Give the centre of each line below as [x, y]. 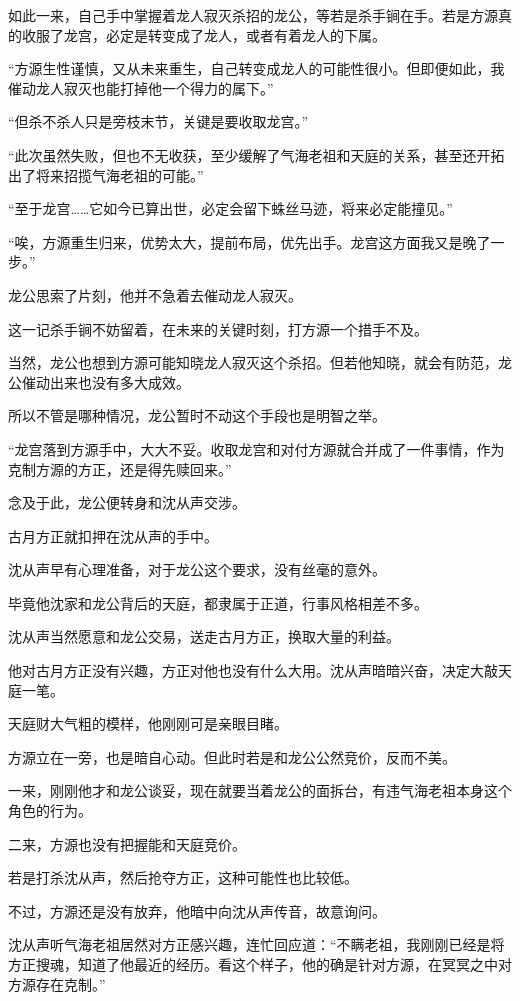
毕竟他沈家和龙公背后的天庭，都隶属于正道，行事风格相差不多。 [218, 602]
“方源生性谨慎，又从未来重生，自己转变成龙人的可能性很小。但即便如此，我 [256, 68]
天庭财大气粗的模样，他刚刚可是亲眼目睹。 [148, 723]
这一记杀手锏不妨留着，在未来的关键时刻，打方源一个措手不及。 [218, 328]
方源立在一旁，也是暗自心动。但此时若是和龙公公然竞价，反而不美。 [232, 756]
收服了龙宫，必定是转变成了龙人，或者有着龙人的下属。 [203, 34]
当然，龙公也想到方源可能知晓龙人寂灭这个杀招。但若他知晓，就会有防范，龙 [260, 362]
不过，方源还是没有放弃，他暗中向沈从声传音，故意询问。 [197, 910]
